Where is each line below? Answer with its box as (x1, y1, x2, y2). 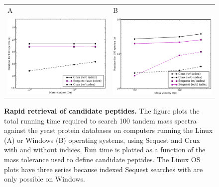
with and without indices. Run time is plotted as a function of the (4, 144, 206, 155)
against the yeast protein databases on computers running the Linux (4, 125, 213, 135)
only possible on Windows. (4, 174, 85, 184)
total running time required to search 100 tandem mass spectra (4, 115, 197, 125)
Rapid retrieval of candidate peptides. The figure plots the (4, 106, 200, 116)
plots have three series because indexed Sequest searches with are (4, 164, 203, 174)
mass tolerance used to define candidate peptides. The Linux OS (4, 154, 201, 165)
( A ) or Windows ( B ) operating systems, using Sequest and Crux (4, 134, 200, 145)
